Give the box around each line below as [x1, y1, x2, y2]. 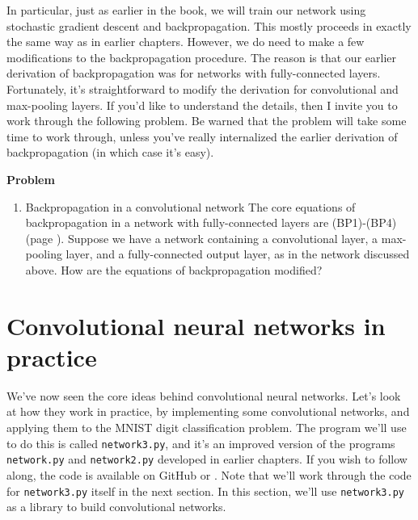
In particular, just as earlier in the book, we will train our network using [6, 2, 366, 18]
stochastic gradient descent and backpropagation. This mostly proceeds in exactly [6, 17, 412, 34]
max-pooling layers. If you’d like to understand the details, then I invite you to [6, 96, 398, 113]
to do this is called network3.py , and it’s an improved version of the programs [6, 434, 395, 451]
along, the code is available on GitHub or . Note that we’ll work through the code [6, 466, 412, 483]
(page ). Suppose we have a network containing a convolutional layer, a [25, 229, 378, 246]
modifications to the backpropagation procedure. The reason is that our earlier [6, 48, 396, 65]
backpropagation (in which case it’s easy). [6, 144, 214, 161]
